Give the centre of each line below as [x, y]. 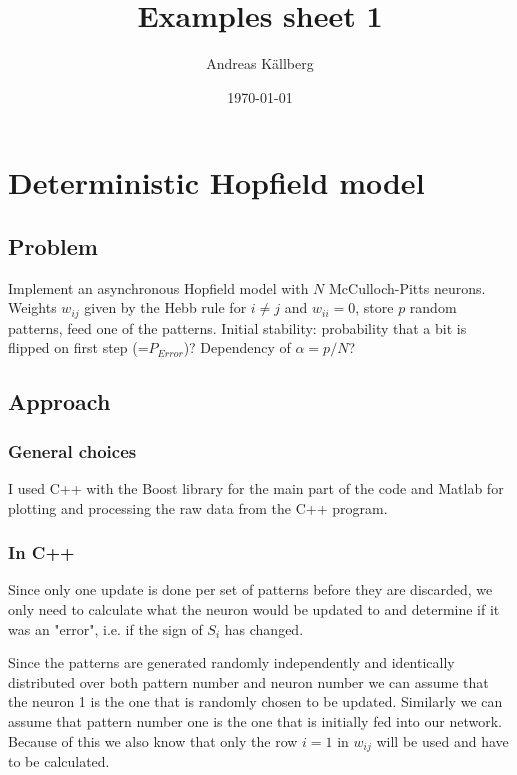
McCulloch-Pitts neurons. [407, 287]
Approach [59, 401]
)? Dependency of [237, 347]
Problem [53, 245]
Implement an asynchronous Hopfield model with [158, 287]
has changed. [264, 628]
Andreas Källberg [260, 63]
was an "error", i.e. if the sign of [105, 628]
